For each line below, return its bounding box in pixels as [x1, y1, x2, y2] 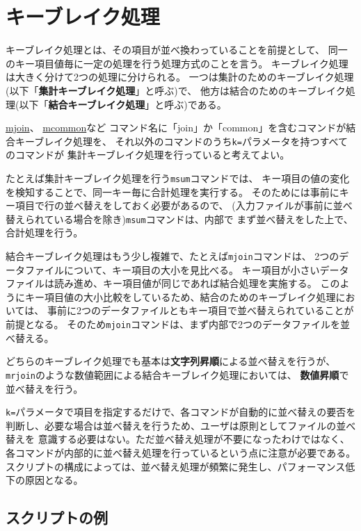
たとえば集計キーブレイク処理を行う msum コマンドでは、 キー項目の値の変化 [6, 170, 350, 185]
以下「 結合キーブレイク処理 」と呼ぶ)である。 [19, 97, 227, 111]
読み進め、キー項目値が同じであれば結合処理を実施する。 [54, 276, 317, 291]
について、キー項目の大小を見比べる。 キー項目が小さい [63, 262, 320, 277]
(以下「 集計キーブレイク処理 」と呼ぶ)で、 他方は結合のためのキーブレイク [6, 83, 346, 97]
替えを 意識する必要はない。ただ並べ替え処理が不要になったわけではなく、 [6, 432, 350, 446]
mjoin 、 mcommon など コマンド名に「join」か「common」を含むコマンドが [6, 120, 346, 135]
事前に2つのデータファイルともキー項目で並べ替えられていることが [47, 303, 354, 318]
